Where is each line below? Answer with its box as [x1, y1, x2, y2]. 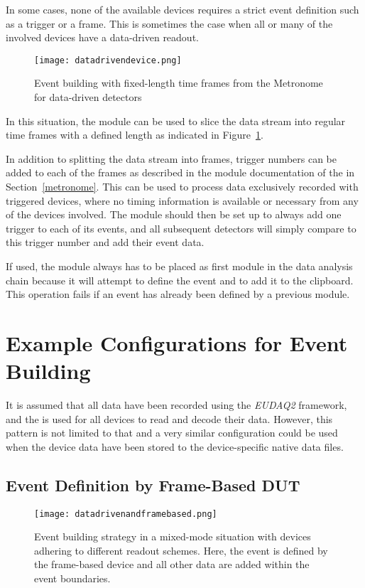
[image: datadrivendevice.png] [34, 55, 182, 65]
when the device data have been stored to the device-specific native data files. [6, 439, 344, 454]
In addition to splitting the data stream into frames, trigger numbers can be [6, 151, 337, 166]
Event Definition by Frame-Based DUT [6, 474, 300, 496]
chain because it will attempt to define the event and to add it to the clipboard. [6, 272, 354, 287]
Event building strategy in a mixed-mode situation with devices [34, 529, 311, 544]
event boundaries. [34, 571, 111, 586]
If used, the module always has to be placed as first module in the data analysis [6, 258, 353, 273]
